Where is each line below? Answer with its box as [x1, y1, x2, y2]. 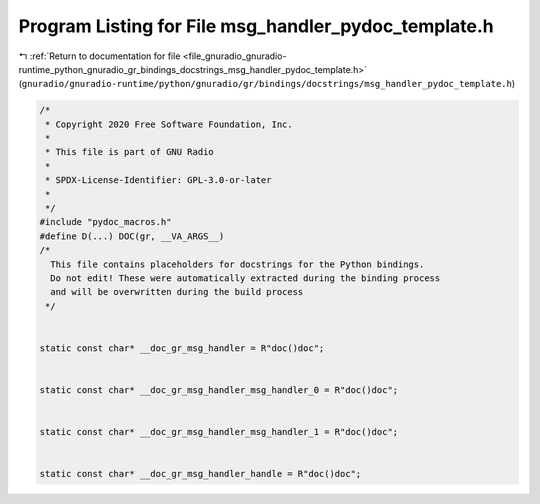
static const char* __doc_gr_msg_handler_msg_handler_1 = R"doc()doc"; [39, 426, 399, 438]
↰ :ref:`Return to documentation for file [18, 50, 181, 62]
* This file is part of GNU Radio [45, 146, 214, 158]
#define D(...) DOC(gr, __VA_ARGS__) [39, 230, 225, 242]
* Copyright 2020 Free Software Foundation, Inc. [45, 118, 294, 130]
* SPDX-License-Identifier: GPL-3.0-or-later [45, 175, 272, 186]
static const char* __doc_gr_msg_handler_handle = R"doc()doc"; [39, 468, 362, 480]
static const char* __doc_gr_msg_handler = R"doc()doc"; [39, 342, 325, 354]
